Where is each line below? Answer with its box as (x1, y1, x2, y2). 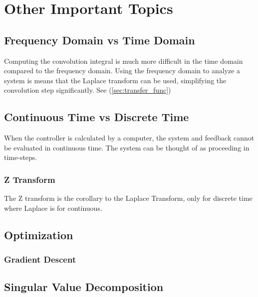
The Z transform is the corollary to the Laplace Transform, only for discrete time (4, 193, 253, 203)
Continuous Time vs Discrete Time (4, 109, 189, 125)
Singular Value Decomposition (4, 279, 164, 295)
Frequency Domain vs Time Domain (4, 32, 195, 47)
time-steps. (4, 152, 37, 162)
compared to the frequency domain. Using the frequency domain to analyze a (4, 65, 241, 76)
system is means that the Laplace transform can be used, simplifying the (4, 75, 227, 85)
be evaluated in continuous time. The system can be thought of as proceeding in (4, 142, 250, 152)
